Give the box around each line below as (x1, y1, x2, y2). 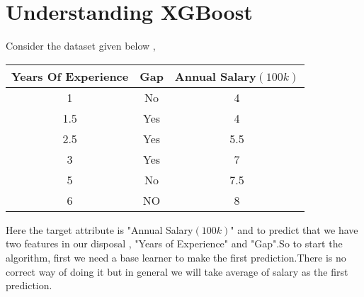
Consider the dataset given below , (6, 38, 156, 53)
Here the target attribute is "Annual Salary (6, 222, 193, 237)
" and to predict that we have (230, 222, 358, 237)
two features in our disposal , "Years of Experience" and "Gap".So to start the (6, 236, 343, 251)
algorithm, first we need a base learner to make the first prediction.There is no (6, 250, 346, 264)
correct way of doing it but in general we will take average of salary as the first (6, 264, 348, 279)
